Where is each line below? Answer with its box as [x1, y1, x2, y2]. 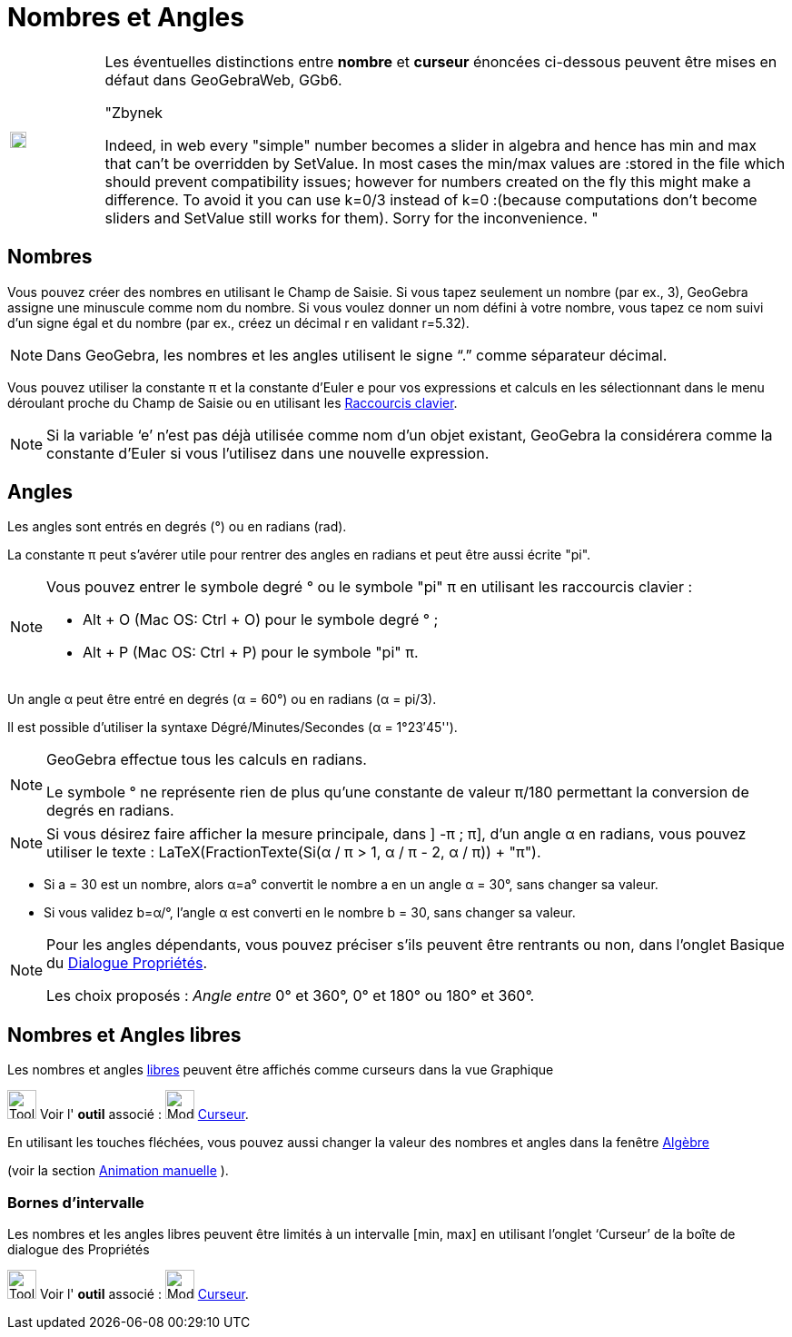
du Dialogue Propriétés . [46, 954, 208, 973]
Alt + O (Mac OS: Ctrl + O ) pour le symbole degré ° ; [83, 610, 439, 629]
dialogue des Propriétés [7, 1242, 150, 1258]
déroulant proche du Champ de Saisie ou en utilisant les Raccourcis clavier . [7, 394, 458, 411]
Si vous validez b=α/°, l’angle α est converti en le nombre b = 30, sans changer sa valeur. [44, 905, 576, 921]
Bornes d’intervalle [7, 1193, 144, 1212]
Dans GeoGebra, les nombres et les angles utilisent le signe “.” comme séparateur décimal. [46, 345, 668, 364]
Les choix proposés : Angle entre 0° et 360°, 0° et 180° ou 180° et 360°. [46, 986, 535, 1005]
